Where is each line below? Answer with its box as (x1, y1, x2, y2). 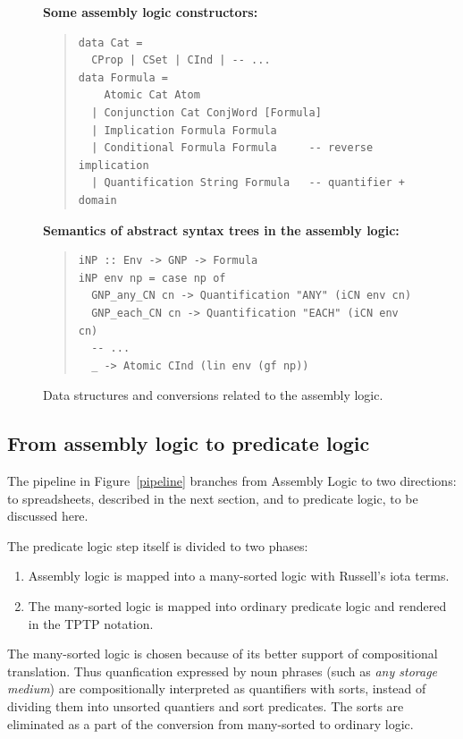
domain (78, 193, 117, 207)
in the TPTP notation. (28, 614, 154, 633)
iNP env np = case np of (78, 271, 226, 285)
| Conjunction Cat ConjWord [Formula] (91, 106, 322, 119)
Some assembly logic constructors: (43, 3, 258, 21)
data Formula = (78, 71, 169, 84)
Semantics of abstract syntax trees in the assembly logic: (43, 220, 400, 239)
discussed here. (7, 506, 88, 525)
